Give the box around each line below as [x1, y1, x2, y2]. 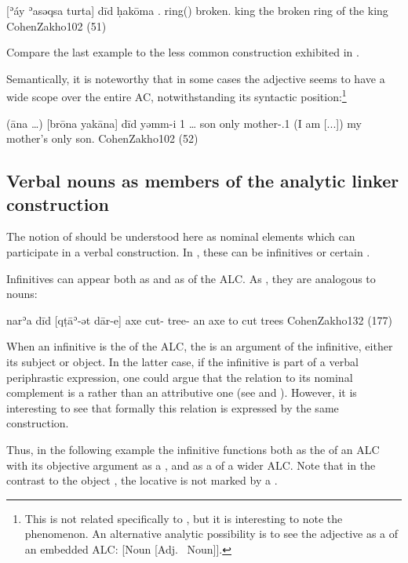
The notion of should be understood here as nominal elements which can [6, 228, 355, 245]
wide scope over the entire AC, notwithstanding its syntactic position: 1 [6, 86, 347, 105]
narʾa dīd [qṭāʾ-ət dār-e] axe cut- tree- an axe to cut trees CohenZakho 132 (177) [6, 311, 393, 328]
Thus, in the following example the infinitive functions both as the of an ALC [6, 441, 380, 457]
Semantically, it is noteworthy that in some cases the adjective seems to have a [6, 70, 385, 86]
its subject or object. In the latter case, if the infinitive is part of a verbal [6, 353, 359, 369]
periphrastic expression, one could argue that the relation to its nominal [6, 369, 353, 385]
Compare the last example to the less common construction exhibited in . [6, 44, 359, 60]
